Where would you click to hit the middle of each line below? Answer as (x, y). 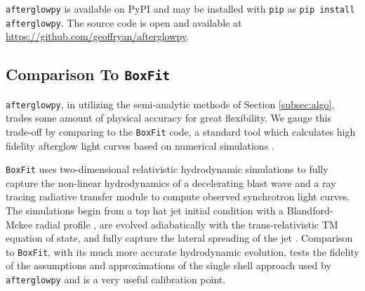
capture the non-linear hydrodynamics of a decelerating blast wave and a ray (171, 182)
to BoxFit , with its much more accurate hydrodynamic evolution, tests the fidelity (182, 251)
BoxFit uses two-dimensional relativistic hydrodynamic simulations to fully (167, 169)
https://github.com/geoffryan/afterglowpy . (97, 36)
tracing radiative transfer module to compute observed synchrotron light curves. (178, 196)
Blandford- (310, 211)
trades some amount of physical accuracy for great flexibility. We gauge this (169, 118)
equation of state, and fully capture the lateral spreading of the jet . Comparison (179, 238)
